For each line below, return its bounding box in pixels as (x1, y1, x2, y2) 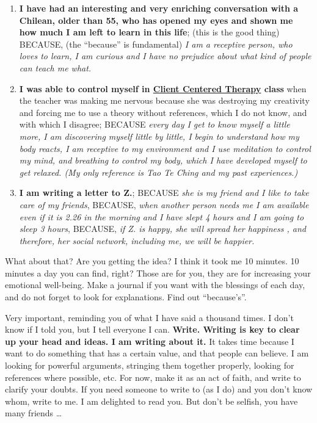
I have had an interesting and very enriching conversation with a (19, 2, 299, 14)
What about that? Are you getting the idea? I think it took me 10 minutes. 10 (5, 255, 299, 267)
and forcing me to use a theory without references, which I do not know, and (19, 106, 307, 118)
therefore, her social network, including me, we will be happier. (19, 234, 255, 247)
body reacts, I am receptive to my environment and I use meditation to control (19, 142, 311, 154)
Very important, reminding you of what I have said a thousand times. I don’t (5, 311, 294, 324)
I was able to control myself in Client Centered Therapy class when (19, 82, 307, 95)
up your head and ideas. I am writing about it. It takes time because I (5, 334, 294, 347)
